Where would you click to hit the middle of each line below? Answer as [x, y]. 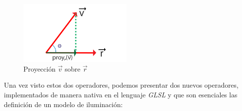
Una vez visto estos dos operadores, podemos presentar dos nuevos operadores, [121, 85]
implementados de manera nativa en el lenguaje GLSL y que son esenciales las [121, 95]
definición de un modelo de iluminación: [63, 104]
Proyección [39, 68]
